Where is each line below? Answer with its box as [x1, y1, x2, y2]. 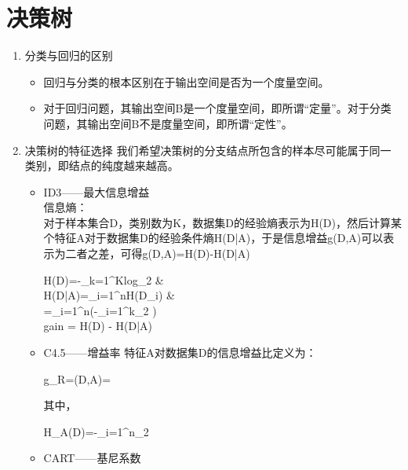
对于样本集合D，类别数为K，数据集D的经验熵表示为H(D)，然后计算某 [43, 214, 402, 230]
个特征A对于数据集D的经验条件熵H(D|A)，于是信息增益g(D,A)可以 [43, 229, 384, 246]
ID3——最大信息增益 [43, 183, 150, 200]
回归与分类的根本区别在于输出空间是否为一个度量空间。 [43, 73, 330, 90]
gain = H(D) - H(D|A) [43, 318, 153, 334]
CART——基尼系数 [43, 450, 141, 466]
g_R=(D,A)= [43, 370, 111, 387]
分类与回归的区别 [24, 47, 113, 64]
